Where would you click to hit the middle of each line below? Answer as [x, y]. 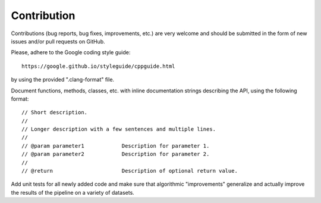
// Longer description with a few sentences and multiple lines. [119, 129]
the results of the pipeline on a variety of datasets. [73, 192]
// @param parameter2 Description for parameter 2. [116, 154]
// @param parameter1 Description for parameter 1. [116, 146]
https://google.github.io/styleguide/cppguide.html [98, 66]
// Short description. [55, 113]
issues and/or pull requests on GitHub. [58, 41]
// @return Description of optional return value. [130, 171]
